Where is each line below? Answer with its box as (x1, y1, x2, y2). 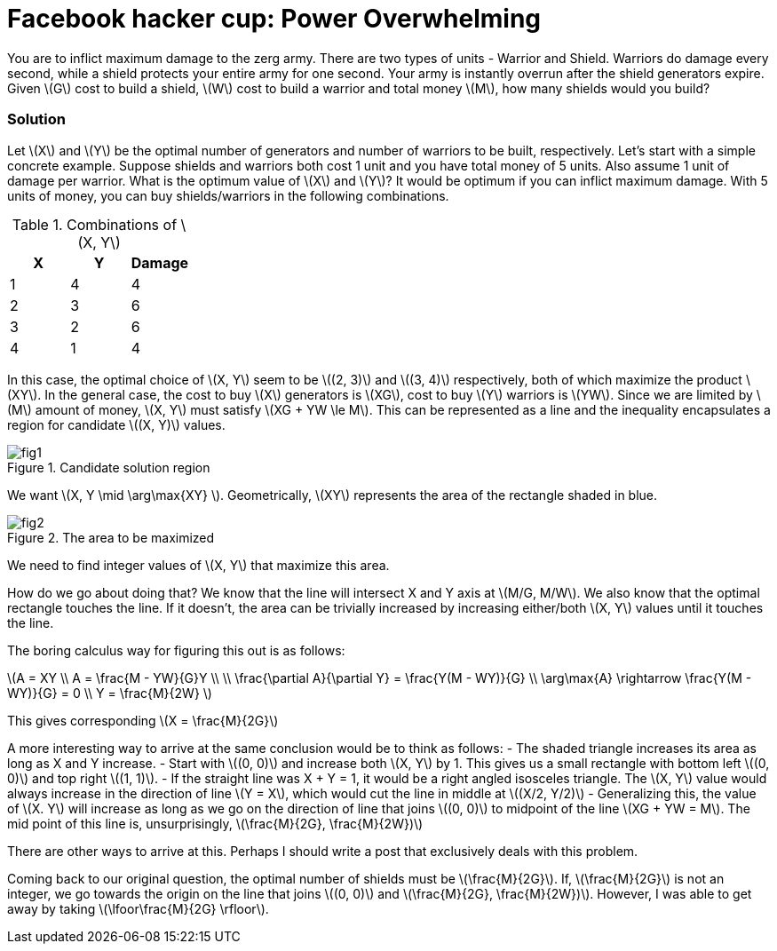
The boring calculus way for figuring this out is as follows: (7, 642, 345, 658)
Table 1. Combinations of (12, 215, 178, 234)
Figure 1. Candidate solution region (7, 459, 210, 475)
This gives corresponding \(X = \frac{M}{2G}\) (7, 712, 279, 728)
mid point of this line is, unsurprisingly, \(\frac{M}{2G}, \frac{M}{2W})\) (7, 815, 424, 831)
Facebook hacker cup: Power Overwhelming (7, 4, 542, 34)
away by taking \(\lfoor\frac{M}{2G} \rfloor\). (7, 900, 269, 916)
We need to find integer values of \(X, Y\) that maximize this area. (7, 557, 390, 573)
